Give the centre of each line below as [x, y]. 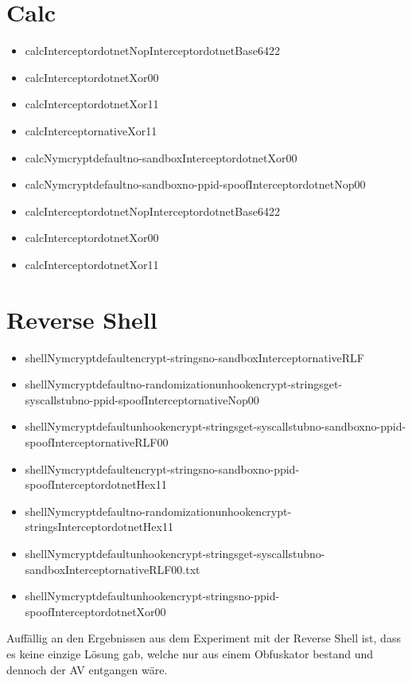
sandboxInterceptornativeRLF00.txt [113, 569]
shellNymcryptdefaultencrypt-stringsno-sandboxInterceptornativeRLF [194, 357]
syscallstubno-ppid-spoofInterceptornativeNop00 [142, 399]
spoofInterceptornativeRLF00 [97, 441]
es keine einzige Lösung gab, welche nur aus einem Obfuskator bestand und [190, 653]
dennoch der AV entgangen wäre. [87, 669]
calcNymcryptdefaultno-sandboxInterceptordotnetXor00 [161, 157]
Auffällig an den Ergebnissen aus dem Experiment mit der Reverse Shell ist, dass [204, 638]
